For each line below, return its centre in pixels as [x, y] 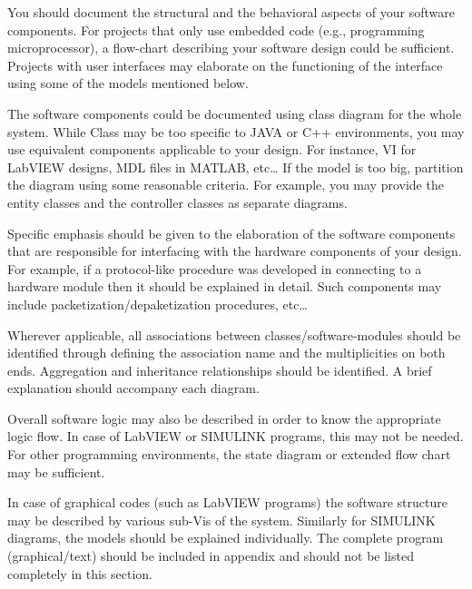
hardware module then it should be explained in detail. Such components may [225, 286]
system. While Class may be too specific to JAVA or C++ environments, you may [236, 131]
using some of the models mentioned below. [128, 83]
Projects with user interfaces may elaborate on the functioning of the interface [225, 65]
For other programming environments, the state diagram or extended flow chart [229, 454]
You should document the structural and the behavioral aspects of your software [231, 12]
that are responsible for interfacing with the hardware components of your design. [235, 251]
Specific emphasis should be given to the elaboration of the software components [231, 233]
